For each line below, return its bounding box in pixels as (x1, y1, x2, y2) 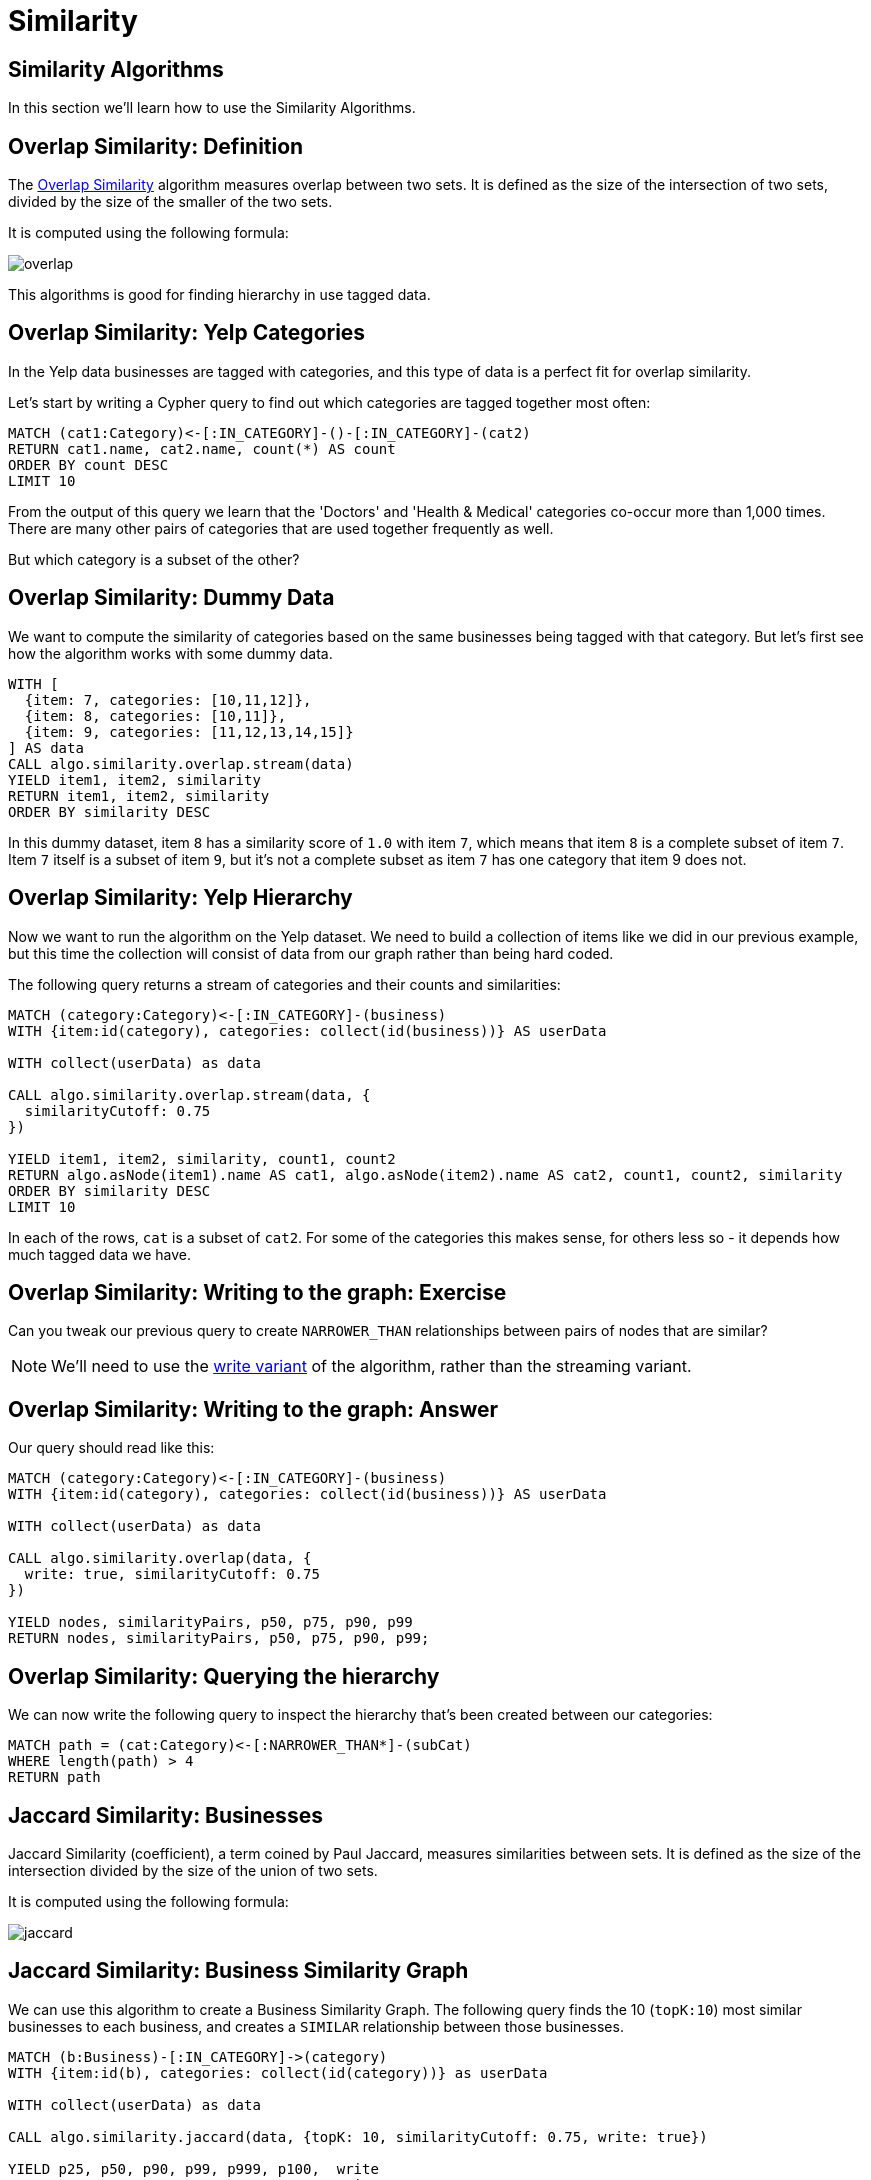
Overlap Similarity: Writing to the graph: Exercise (8, 1279, 507, 1305)
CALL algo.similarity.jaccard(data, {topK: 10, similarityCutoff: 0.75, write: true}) (8, 2128, 708, 2145)
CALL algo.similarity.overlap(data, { (8, 1550, 312, 1567)
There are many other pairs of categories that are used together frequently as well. (8, 519, 554, 537)
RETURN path (8, 1769, 101, 1786)
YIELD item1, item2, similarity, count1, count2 (8, 1150, 396, 1167)
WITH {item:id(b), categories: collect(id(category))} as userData (8, 2064, 548, 2081)
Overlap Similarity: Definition (8, 133, 304, 159)
